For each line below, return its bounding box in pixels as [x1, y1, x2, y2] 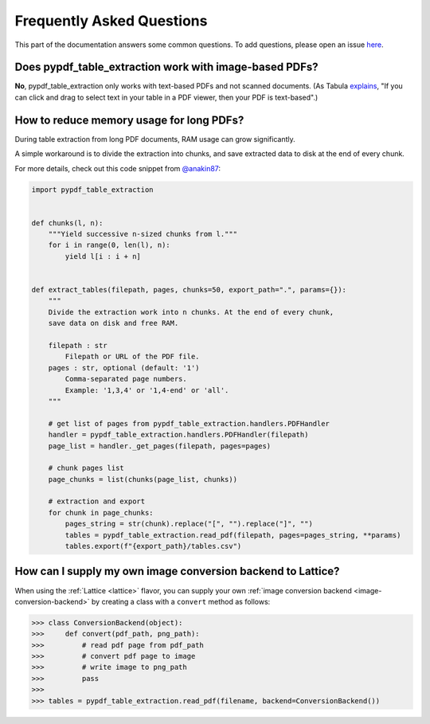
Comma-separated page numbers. [64, 374, 187, 384]
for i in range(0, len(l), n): [48, 241, 170, 250]
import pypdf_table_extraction [31, 185, 154, 194]
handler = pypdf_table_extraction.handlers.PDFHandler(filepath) [48, 430, 309, 440]
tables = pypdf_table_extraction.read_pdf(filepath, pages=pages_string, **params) [64, 530, 401, 539]
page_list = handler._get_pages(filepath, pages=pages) [48, 441, 272, 450]
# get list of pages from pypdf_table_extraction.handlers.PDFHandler [48, 419, 330, 428]
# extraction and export [48, 497, 146, 506]
